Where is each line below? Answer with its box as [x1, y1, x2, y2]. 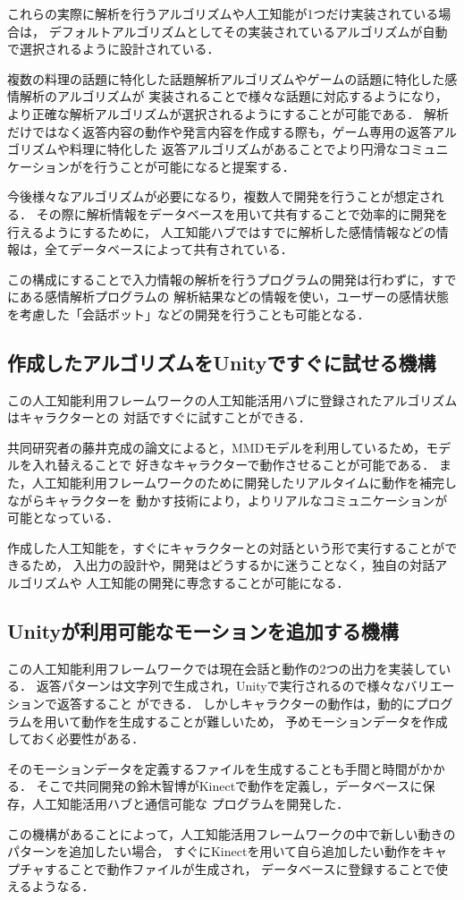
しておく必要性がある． [7, 729, 145, 748]
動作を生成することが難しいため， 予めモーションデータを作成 [81, 711, 448, 730]
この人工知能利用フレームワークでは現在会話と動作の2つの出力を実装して [7, 658, 439, 677]
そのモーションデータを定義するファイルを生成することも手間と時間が [7, 759, 420, 777]
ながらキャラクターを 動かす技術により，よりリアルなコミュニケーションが [7, 490, 448, 509]
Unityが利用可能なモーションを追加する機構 [7, 617, 399, 645]
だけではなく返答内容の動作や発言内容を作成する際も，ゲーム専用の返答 [7, 122, 433, 140]
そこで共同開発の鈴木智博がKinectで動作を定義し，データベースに [36, 777, 423, 795]
